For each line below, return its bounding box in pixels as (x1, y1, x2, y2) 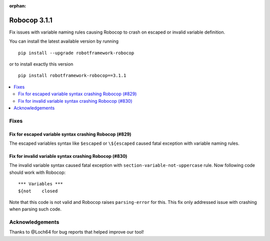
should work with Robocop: (9, 169, 66, 175)
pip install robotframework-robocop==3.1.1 (18, 73, 126, 79)
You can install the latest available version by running (9, 38, 119, 45)
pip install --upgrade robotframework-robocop (18, 50, 134, 56)
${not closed (18, 188, 58, 194)
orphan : (9, 3, 26, 9)
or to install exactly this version (9, 61, 73, 67)
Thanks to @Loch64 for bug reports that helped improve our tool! (9, 229, 144, 235)
